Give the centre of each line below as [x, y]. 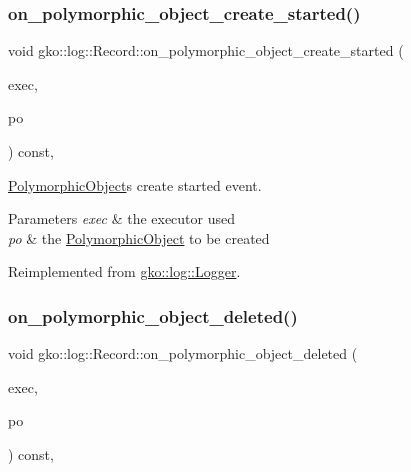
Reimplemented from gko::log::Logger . [124, 271]
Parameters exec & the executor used [122, 218]
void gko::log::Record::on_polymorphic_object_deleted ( [183, 353]
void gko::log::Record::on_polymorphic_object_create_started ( [206, 50]
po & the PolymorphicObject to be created [139, 237]
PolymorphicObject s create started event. [135, 184]
